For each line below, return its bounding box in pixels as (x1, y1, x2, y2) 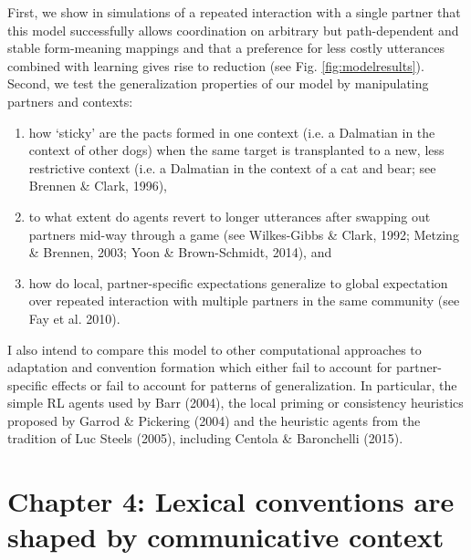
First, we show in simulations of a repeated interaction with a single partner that (7, 3, 461, 21)
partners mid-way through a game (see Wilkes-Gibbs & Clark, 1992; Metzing (28, 224, 459, 244)
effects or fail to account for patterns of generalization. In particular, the (51, 375, 457, 394)
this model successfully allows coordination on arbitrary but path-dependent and (7, 20, 459, 39)
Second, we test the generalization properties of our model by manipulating (7, 74, 429, 93)
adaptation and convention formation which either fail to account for (7, 358, 392, 377)
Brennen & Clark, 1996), (28, 176, 167, 195)
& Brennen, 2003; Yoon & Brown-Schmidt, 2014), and (28, 243, 332, 262)
